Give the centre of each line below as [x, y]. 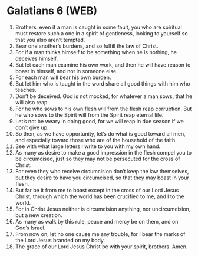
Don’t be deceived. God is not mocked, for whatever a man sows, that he [104, 96]
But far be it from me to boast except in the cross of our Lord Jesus [97, 190]
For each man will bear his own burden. [63, 77]
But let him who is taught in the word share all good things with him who [103, 83]
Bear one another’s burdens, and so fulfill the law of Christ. [87, 46]
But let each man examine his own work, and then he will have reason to [103, 65]
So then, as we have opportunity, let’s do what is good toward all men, [100, 133]
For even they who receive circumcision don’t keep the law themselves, [102, 171]
